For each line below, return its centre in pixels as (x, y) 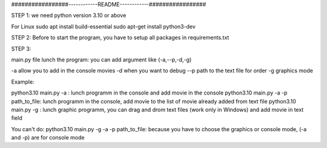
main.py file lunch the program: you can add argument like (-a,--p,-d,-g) (101, 60)
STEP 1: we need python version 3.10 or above (69, 16)
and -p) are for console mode (48, 138)
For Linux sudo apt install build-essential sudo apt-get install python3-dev (104, 26)
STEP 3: (21, 49)
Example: (23, 82)
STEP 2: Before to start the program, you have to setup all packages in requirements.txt (120, 38)
